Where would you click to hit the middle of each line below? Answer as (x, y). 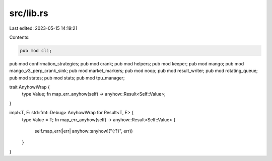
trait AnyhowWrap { (30, 87)
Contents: (19, 37)
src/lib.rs (29, 13)
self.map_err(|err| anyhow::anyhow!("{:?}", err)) (84, 131)
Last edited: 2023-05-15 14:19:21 (43, 28)
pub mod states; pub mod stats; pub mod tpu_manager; (67, 77)
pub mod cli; (36, 51)
